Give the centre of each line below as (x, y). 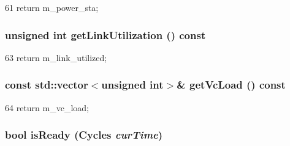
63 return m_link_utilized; (56, 57)
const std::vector (47, 85)
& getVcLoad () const (231, 85)
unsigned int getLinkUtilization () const (105, 35)
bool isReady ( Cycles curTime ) (84, 135)
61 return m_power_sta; (52, 7)
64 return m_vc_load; (47, 107)
